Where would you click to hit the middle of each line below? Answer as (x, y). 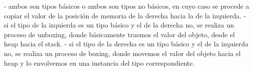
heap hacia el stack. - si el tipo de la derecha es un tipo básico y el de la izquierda (126, 44)
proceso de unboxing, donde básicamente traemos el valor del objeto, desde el (119, 34)
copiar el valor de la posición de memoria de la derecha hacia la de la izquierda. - (125, 15)
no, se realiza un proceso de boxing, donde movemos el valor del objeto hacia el (122, 53)
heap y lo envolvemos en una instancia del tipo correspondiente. (99, 63)
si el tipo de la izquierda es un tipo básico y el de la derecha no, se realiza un (119, 25)
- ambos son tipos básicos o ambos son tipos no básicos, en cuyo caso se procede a (126, 6)
